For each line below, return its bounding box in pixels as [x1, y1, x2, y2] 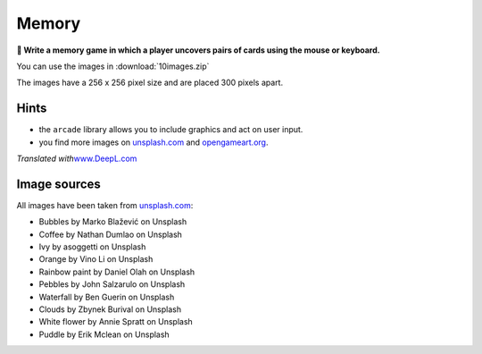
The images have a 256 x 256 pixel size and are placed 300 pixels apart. [16, 77, 284, 88]
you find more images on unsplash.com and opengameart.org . [38, 137, 269, 147]
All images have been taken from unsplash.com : [16, 199, 194, 210]
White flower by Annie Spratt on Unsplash [38, 316, 194, 327]
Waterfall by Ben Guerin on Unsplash [38, 291, 175, 302]
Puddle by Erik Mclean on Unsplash [38, 329, 170, 340]
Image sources [16, 176, 102, 191]
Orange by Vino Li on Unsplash [38, 254, 154, 265]
